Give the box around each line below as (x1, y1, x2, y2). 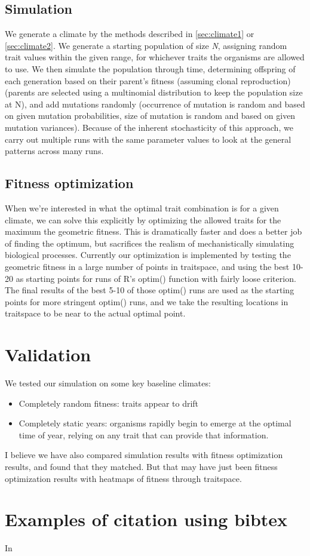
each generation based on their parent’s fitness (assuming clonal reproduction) (5, 74, 291, 87)
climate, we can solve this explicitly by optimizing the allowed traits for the (5, 213, 281, 226)
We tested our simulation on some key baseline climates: (5, 377, 211, 389)
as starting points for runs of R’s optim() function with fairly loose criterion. (16, 272, 296, 284)
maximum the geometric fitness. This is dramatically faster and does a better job (5, 225, 302, 238)
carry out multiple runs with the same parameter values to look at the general (5, 133, 291, 145)
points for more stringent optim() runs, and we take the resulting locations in (5, 295, 288, 308)
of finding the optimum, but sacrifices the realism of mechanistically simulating (5, 236, 294, 249)
